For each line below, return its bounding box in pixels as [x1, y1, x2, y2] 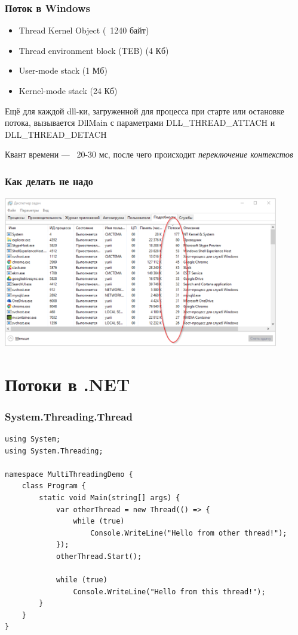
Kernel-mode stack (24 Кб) [19, 84, 118, 96]
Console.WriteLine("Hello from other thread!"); [90, 528, 287, 537]
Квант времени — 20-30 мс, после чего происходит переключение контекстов [5, 148, 293, 161]
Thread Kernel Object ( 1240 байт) [19, 24, 149, 37]
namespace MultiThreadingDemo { [5, 470, 133, 479]
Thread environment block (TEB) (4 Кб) [19, 44, 169, 56]
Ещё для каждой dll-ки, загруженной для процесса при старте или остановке [5, 104, 285, 117]
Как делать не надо [5, 173, 93, 188]
